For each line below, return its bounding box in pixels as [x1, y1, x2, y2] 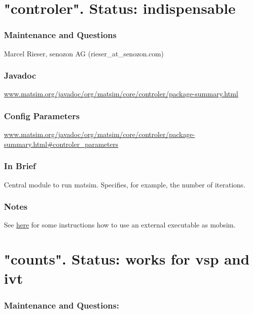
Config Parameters [4, 109, 80, 122]
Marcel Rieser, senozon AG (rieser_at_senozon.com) [4, 48, 164, 58]
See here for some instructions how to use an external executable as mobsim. [4, 220, 236, 230]
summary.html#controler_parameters [4, 138, 118, 149]
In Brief [4, 160, 36, 172]
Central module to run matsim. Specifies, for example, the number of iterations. [4, 179, 246, 189]
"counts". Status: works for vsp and [4, 249, 250, 269]
